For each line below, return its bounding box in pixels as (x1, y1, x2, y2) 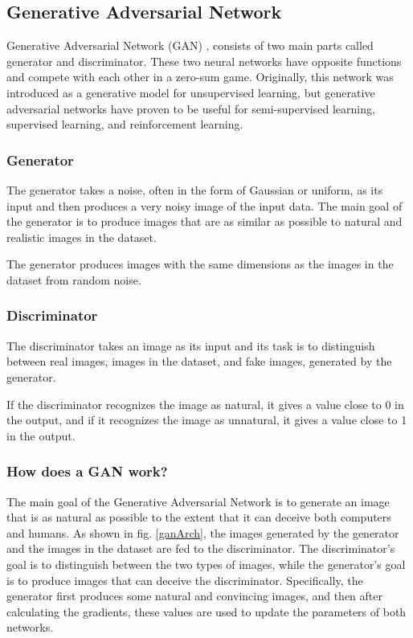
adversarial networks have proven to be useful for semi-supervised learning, (6, 100, 375, 117)
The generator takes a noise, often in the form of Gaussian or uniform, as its (6, 181, 383, 198)
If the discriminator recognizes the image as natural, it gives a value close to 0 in (6, 395, 404, 412)
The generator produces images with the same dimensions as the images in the (6, 256, 394, 272)
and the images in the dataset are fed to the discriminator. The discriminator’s (6, 540, 395, 557)
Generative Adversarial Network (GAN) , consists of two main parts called (6, 37, 374, 54)
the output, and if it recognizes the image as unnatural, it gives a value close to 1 (6, 411, 407, 428)
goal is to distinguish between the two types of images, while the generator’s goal (6, 555, 406, 572)
